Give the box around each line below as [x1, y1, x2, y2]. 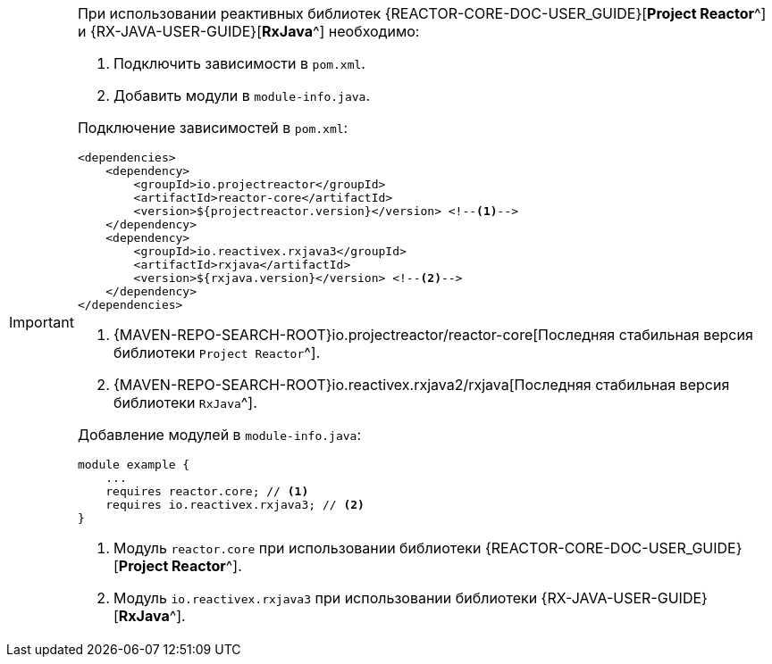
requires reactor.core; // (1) [105, 485, 309, 498]
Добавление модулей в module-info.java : [77, 426, 361, 444]
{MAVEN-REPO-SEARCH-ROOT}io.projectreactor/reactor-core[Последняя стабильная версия [113, 326, 753, 344]
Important [9, 312, 74, 331]
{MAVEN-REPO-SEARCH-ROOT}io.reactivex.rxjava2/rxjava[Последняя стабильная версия [113, 376, 730, 394]
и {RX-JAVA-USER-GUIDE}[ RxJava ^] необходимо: [77, 22, 420, 40]
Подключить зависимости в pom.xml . [113, 54, 365, 72]
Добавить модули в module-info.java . [113, 87, 371, 104]
